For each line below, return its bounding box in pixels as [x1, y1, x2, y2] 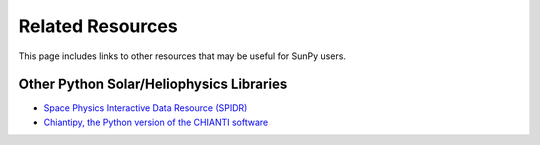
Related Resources [18, 15, 179, 37]
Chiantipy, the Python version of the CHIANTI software [43, 116, 269, 128]
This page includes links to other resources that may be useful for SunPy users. [18, 50, 347, 62]
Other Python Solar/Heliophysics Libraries [18, 76, 288, 93]
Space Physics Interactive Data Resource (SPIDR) [43, 102, 248, 114]
